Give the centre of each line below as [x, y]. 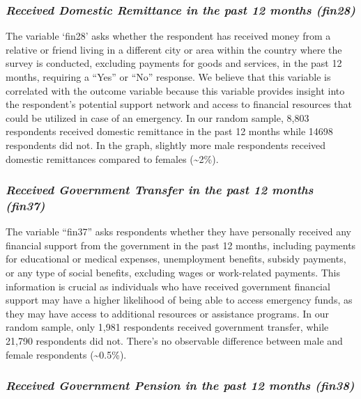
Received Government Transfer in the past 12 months [160, 190]
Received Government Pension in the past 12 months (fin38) [180, 385]
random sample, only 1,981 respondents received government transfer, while [167, 327]
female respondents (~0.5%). [66, 354]
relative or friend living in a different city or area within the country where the [174, 49]
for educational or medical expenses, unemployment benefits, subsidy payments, [176, 259]
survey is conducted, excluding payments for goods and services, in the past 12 [174, 63]
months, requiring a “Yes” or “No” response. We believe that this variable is [168, 77]
